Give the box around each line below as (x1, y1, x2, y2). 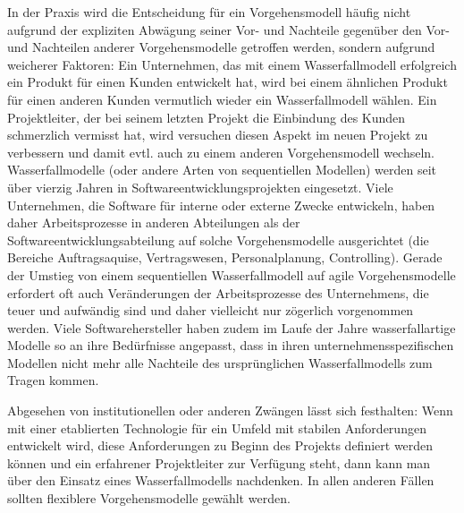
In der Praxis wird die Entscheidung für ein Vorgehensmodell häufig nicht (7, 3, 411, 21)
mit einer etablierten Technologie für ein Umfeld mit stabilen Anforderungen (7, 418, 426, 437)
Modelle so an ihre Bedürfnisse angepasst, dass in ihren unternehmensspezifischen (7, 336, 454, 355)
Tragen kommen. (7, 371, 99, 389)
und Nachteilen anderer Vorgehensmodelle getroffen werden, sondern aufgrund (7, 38, 435, 56)
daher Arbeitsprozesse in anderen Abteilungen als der (7, 213, 300, 232)
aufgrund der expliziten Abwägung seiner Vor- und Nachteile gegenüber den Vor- (7, 20, 451, 38)
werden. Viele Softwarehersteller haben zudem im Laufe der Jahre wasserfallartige (7, 318, 456, 337)
